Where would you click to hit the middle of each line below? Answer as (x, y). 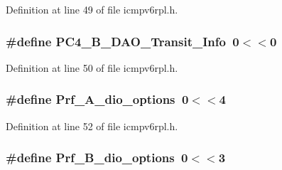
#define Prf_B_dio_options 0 (97, 158)
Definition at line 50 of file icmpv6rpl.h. (92, 67)
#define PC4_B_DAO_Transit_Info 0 (123, 41)
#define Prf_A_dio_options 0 (97, 99)
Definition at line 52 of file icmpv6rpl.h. (92, 126)
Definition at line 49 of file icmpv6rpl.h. (92, 9)
